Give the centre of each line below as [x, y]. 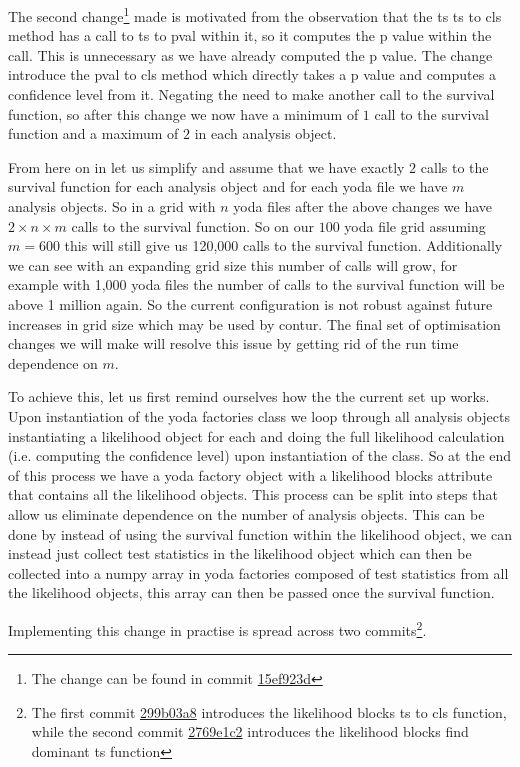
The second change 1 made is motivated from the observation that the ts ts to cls [255, 14]
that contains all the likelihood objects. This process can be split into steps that [253, 494]
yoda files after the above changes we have [363, 206]
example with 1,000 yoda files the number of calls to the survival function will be [256, 284]
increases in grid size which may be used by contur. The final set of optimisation [254, 323]
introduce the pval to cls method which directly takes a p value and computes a [252, 74]
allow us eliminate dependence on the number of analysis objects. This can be [246, 513]
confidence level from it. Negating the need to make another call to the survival [251, 94]
